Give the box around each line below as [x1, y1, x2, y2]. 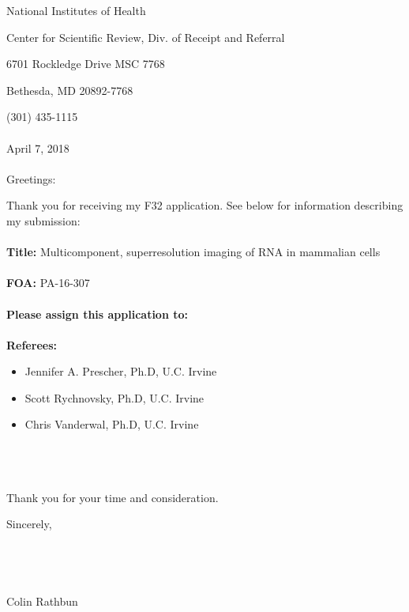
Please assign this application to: [6, 305, 189, 322]
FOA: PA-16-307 [6, 274, 90, 291]
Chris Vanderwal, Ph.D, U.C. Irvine [24, 416, 199, 433]
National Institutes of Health [6, 2, 146, 18]
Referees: [6, 336, 57, 353]
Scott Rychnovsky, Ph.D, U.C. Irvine [24, 389, 204, 406]
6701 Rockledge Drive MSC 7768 [6, 55, 165, 72]
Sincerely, [6, 516, 52, 532]
